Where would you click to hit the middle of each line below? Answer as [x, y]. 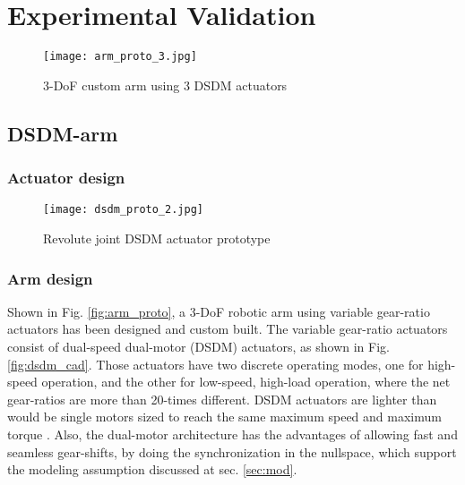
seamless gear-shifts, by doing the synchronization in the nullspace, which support [232, 451]
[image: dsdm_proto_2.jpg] [123, 210]
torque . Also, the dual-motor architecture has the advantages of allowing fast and [232, 434]
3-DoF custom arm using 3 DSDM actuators [165, 85]
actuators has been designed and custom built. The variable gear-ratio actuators [228, 329]
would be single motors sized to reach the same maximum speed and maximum [224, 417]
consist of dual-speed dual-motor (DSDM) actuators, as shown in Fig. [198, 347]
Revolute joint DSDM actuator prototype [157, 238]
